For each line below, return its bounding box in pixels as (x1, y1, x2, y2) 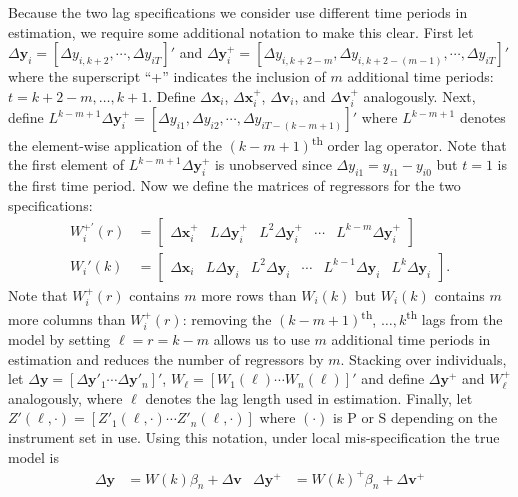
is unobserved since (214, 154, 332, 175)
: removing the (182, 308, 272, 329)
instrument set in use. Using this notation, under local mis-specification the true (8, 426, 500, 447)
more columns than (8, 308, 126, 329)
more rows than (201, 284, 297, 305)
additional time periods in (331, 329, 491, 349)
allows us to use (213, 329, 310, 349)
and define (361, 368, 425, 389)
